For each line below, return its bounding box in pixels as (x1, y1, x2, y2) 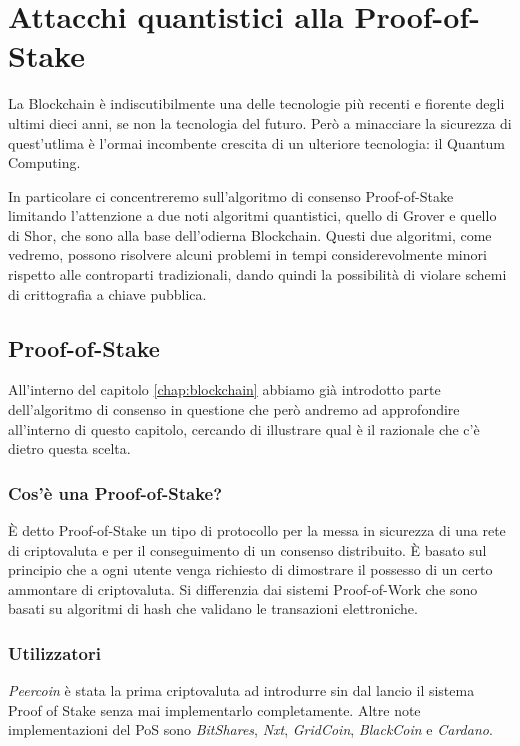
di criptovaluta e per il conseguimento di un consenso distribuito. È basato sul (8, 539, 487, 560)
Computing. (8, 152, 81, 173)
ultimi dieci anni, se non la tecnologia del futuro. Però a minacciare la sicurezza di (8, 112, 512, 133)
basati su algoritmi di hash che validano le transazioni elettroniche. (8, 598, 418, 619)
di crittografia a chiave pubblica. (8, 283, 207, 304)
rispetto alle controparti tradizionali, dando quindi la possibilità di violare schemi (8, 264, 507, 285)
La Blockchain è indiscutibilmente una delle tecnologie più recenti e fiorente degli (8, 93, 505, 114)
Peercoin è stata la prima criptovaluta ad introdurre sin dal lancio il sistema (8, 680, 475, 701)
